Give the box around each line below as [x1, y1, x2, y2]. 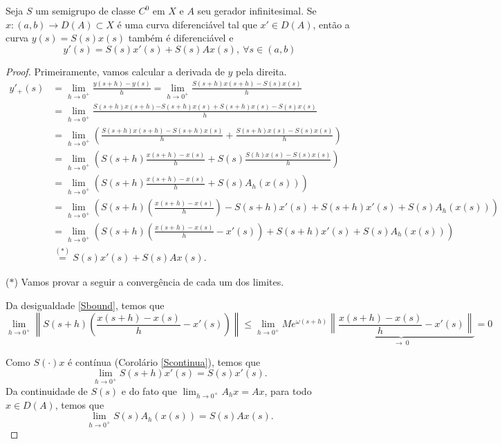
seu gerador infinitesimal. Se [197, 3, 317, 17]
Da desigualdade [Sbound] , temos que [6, 297, 165, 312]
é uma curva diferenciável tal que [117, 17, 257, 31]
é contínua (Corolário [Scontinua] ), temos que [68, 354, 261, 369]
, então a [313, 17, 350, 31]
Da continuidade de [6, 384, 88, 398]
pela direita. [236, 64, 287, 78]
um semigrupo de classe [35, 3, 136, 17]
